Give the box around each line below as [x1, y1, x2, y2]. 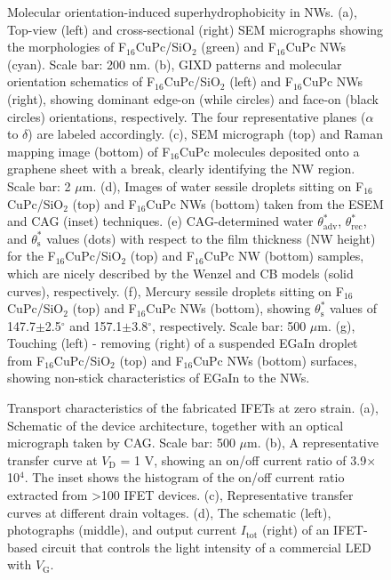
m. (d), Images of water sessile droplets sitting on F [82, 176, 364, 195]
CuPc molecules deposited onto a [179, 141, 360, 160]
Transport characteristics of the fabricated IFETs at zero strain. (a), [7, 399, 379, 417]
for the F [7, 246, 56, 265]
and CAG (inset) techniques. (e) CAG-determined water [7, 212, 314, 230]
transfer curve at [7, 450, 98, 469]
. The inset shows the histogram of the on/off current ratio [24, 468, 345, 487]
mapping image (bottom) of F [7, 141, 171, 160]
